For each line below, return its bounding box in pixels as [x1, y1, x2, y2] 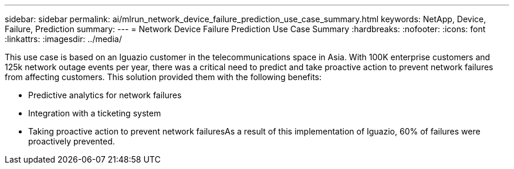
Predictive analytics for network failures [28, 90, 182, 100]
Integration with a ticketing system [28, 108, 161, 118]
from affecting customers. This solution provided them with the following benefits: [5, 72, 322, 82]
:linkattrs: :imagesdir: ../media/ [5, 34, 122, 44]
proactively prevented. [28, 136, 115, 146]
